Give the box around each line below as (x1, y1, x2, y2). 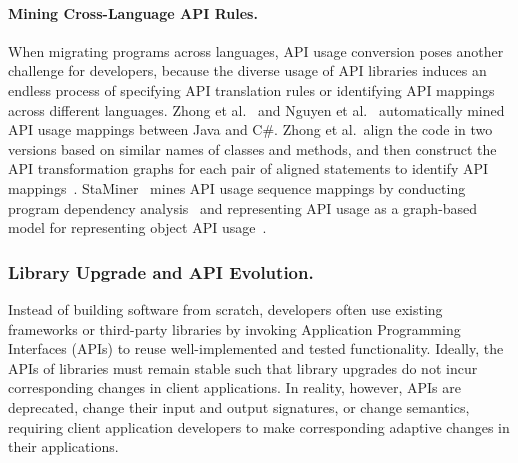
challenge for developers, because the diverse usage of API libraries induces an (8, 60, 487, 81)
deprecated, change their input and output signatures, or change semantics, (8, 396, 470, 417)
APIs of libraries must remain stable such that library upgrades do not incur (8, 357, 478, 378)
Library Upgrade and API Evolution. (8, 259, 314, 284)
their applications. (8, 436, 119, 457)
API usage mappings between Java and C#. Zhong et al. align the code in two (8, 119, 493, 140)
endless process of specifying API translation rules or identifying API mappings (8, 79, 495, 100)
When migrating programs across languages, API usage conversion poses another (8, 40, 504, 61)
